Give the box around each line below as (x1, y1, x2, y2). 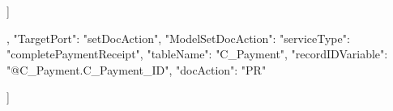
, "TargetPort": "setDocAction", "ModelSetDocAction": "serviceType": (6, 29, 350, 46)
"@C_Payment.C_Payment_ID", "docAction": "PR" (6, 61, 267, 78)
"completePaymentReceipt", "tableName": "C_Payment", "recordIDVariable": (6, 45, 388, 62)
